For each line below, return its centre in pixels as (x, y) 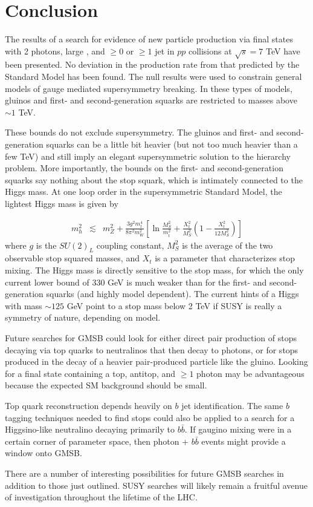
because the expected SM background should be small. (106, 385)
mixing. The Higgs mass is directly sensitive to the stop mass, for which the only (154, 270)
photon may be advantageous (250, 373)
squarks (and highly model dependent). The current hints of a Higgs (173, 294)
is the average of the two (227, 245)
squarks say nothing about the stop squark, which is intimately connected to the (154, 179)
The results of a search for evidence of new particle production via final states (149, 39)
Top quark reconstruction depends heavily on (89, 405)
